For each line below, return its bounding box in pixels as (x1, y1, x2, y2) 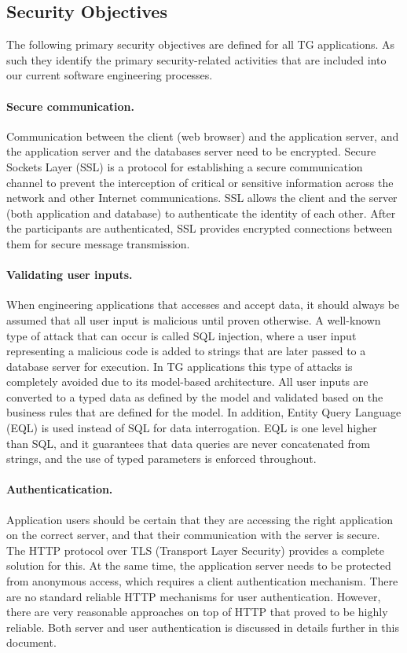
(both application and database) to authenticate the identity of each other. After (6, 204, 396, 221)
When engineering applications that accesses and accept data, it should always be (6, 296, 400, 313)
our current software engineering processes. (6, 67, 213, 83)
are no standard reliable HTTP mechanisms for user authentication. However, (6, 588, 381, 604)
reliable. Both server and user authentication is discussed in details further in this (6, 618, 400, 635)
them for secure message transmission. (6, 235, 190, 251)
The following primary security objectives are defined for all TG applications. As (6, 36, 395, 53)
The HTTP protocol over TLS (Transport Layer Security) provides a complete (6, 541, 384, 558)
